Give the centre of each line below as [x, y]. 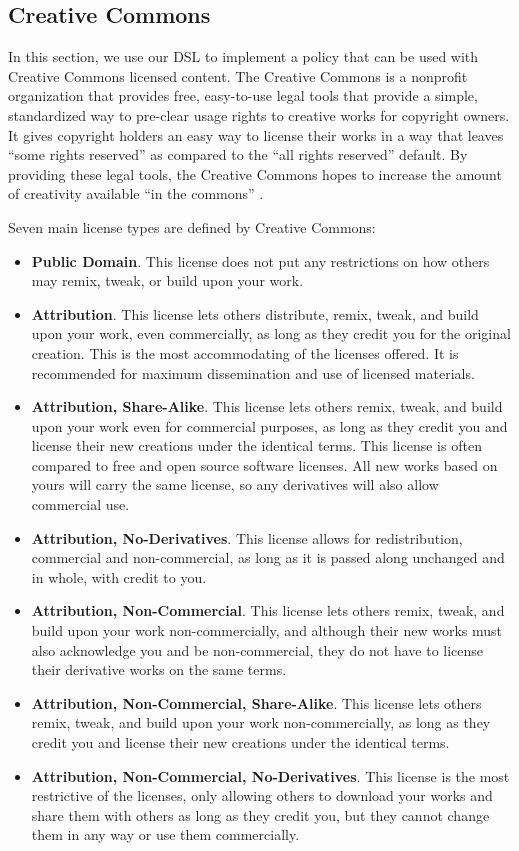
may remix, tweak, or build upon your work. [167, 280]
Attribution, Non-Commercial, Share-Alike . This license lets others [256, 702]
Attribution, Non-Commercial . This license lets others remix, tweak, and [268, 610]
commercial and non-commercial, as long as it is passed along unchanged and [268, 557]
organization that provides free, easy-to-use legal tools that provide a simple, [243, 95]
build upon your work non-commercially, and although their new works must [266, 630]
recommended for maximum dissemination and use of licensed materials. [253, 372]
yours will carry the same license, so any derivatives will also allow [235, 484]
